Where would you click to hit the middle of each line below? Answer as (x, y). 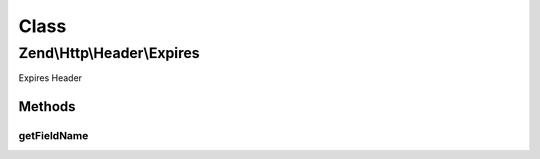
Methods (47, 106)
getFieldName (53, 136)
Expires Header (50, 78)
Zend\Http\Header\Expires (109, 53)
